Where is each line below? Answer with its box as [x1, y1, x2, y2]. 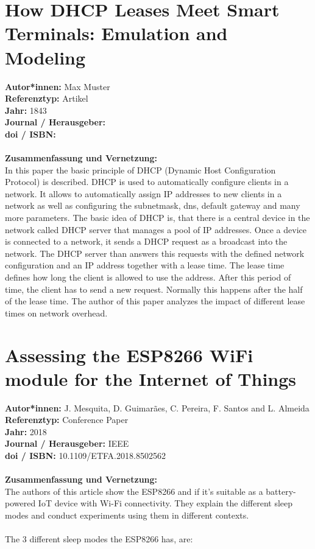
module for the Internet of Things [5, 366, 297, 391]
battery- [266, 484, 296, 497]
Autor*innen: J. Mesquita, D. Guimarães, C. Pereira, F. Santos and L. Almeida [5, 401, 310, 414]
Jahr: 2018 [5, 425, 47, 438]
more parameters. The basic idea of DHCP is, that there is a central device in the [5, 211, 310, 224]
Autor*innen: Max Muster [5, 80, 110, 93]
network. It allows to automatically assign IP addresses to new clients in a [5, 187, 282, 200]
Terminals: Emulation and [5, 21, 228, 46]
